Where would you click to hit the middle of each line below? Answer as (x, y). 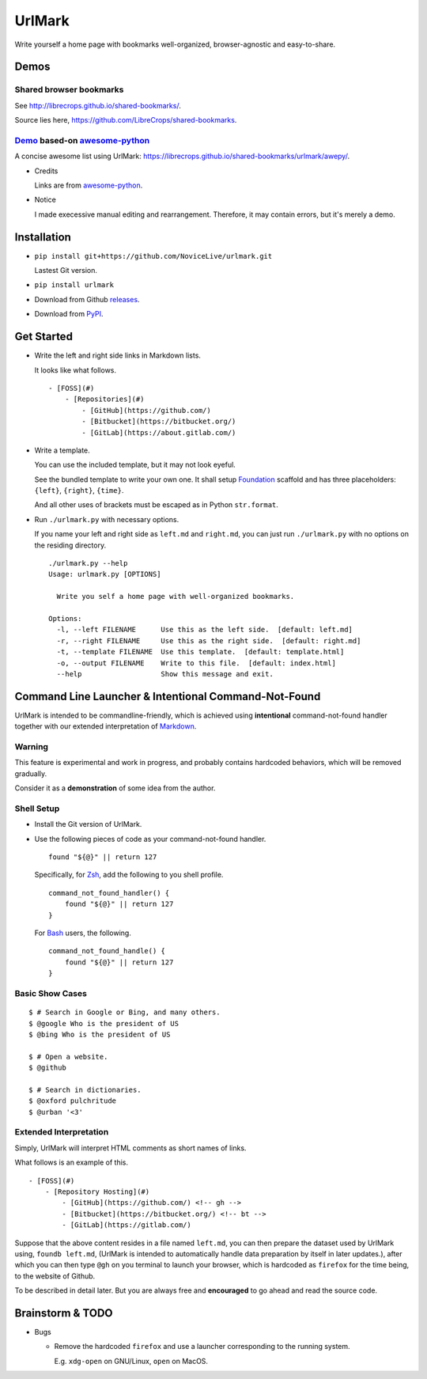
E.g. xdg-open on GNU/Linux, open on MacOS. (131, 1361)
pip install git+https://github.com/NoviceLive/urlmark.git (153, 256)
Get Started (43, 337)
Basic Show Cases (51, 993)
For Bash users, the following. (83, 933)
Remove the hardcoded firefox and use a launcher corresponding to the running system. (202, 1347)
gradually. (31, 773)
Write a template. (62, 450)
